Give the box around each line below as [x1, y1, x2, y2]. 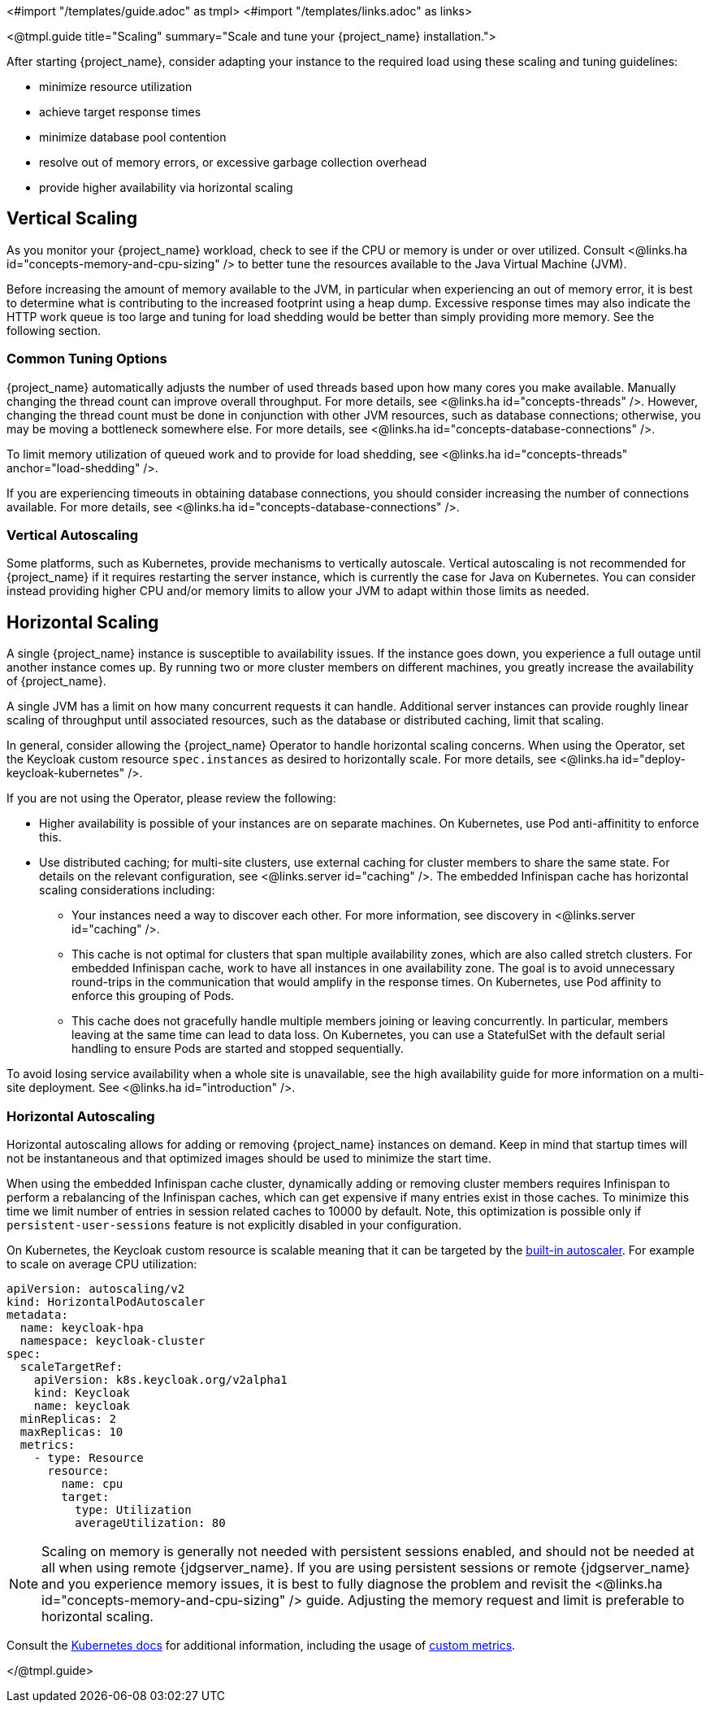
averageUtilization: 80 [75, 1515, 226, 1529]
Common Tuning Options [6, 350, 167, 367]
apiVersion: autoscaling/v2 [6, 1281, 185, 1295]
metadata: [6, 1307, 68, 1321]
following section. [6, 323, 101, 337]
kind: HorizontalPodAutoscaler [6, 1294, 206, 1308]
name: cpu [61, 1476, 123, 1490]
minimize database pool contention [39, 130, 227, 144]
